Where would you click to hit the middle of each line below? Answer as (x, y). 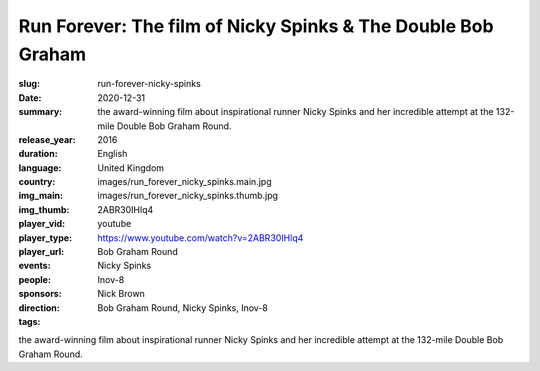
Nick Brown (121, 294)
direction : (39, 307)
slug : (29, 84)
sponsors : (40, 294)
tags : (29, 321)
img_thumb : (44, 209)
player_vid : (41, 224)
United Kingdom (131, 167)
